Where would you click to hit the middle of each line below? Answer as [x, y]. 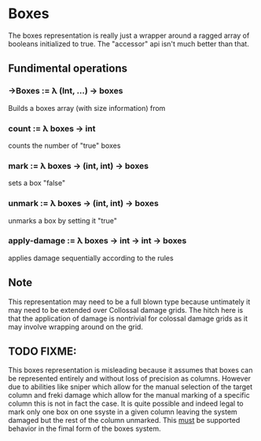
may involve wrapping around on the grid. [76, 326]
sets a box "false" [37, 183]
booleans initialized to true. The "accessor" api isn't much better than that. [129, 43]
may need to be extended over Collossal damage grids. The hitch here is [126, 310]
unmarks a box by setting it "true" [63, 220]
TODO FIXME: [42, 352]
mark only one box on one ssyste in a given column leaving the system [123, 412]
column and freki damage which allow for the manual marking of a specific [129, 395]
